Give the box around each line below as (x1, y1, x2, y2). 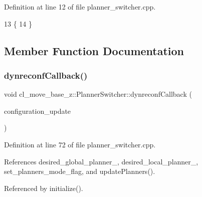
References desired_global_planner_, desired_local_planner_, (4, 156, 198, 166)
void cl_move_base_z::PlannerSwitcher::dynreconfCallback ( (4, 89, 192, 99)
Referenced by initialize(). (4, 182, 83, 193)
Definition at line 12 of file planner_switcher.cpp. (4, 2, 156, 12)
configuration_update (4, 105, 71, 116)
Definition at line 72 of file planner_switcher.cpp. (4, 139, 156, 149)
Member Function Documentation (4, 43, 184, 58)
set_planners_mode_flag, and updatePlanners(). (4, 166, 155, 176)
